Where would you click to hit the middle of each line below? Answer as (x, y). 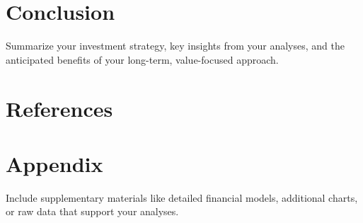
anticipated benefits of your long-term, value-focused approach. (142, 59)
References (59, 108)
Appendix (54, 163)
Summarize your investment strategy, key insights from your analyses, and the (175, 46)
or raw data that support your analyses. (92, 211)
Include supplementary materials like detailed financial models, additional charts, (182, 197)
